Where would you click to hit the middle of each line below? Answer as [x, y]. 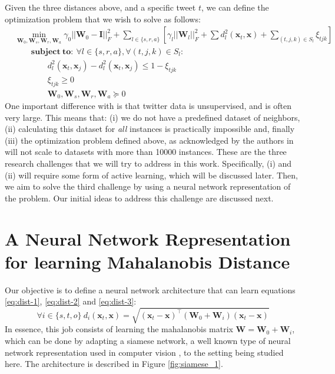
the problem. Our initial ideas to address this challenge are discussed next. [139, 198]
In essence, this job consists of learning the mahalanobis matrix [119, 329]
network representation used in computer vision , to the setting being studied [144, 352]
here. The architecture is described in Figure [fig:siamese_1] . [114, 364]
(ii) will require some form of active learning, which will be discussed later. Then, [151, 175]
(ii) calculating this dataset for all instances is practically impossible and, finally [150, 129]
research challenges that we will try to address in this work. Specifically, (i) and [148, 163]
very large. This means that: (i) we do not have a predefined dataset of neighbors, [152, 117]
